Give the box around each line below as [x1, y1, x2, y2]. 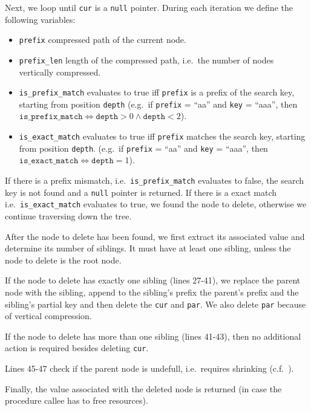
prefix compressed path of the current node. [19, 33, 186, 46]
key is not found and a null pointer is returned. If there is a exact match [5, 186, 277, 198]
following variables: [5, 13, 76, 25]
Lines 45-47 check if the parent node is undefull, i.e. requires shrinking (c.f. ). [5, 362, 294, 374]
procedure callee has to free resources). [5, 394, 148, 407]
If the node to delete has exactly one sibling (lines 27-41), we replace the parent [5, 274, 301, 286]
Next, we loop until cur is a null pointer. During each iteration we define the [5, 1, 293, 13]
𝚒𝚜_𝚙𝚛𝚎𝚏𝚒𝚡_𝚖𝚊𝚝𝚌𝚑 [19, 112, 83, 121]
